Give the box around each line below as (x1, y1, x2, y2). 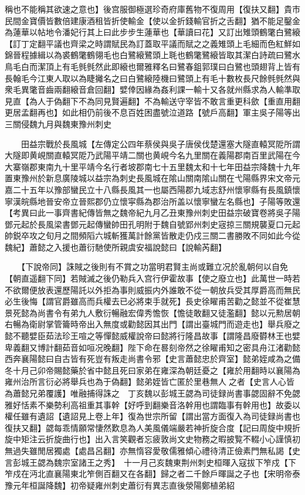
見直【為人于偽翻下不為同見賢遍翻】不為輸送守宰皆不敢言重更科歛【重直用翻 (5, 94, 300, 107)
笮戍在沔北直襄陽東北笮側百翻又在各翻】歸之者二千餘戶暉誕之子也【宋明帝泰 (5, 467, 300, 480)
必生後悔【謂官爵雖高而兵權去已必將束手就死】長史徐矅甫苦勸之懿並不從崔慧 (5, 295, 300, 307)
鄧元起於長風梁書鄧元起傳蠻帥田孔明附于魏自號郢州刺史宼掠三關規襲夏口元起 (5, 218, 300, 230)
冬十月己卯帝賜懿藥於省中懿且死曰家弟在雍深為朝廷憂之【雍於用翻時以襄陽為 (5, 364, 300, 376)
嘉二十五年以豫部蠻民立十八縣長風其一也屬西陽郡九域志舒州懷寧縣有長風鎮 (5, 183, 292, 195)
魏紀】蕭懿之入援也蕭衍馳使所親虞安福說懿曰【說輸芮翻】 (5, 240, 226, 253)
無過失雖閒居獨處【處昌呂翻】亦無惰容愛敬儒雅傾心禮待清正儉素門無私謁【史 (5, 444, 300, 456)
